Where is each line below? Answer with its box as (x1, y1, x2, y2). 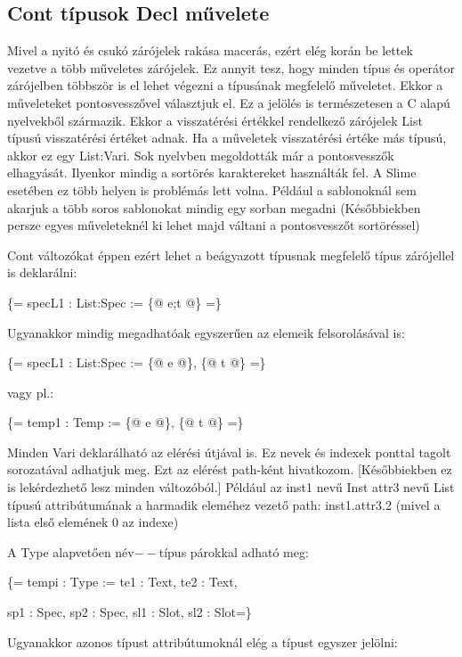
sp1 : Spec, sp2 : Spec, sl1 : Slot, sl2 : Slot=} (7, 603, 252, 621)
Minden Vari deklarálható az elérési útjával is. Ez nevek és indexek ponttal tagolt (7, 442, 451, 461)
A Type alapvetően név (7, 542, 134, 561)
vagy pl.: (7, 382, 54, 401)
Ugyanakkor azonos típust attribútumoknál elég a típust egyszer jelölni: (7, 632, 398, 651)
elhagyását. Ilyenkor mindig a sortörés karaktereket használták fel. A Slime (7, 163, 417, 182)
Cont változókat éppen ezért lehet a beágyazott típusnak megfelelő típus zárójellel (7, 245, 455, 264)
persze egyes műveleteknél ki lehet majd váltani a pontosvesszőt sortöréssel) (7, 216, 420, 234)
